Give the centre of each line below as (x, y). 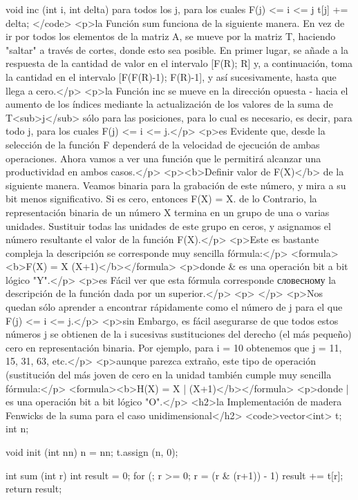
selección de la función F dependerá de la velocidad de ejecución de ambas (163, 144)
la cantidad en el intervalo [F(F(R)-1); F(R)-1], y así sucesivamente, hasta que (171, 76)
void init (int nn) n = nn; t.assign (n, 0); (92, 452)
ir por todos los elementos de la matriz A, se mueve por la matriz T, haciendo (171, 36)
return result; (34, 489)
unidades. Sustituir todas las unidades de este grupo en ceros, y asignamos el (168, 225)
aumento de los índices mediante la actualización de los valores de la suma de (169, 104)
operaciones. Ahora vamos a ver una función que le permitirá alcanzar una (163, 158)
